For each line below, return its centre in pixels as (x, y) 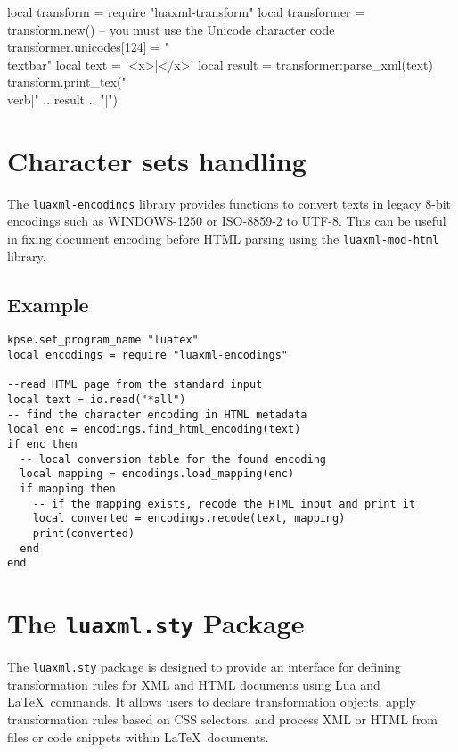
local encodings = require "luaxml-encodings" (147, 355)
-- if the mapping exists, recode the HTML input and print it (224, 504)
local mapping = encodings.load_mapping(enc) (157, 474)
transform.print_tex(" (67, 82)
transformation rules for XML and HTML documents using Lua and (194, 684)
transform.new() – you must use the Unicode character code (171, 29)
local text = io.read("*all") (97, 400)
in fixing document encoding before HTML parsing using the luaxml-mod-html (223, 238)
